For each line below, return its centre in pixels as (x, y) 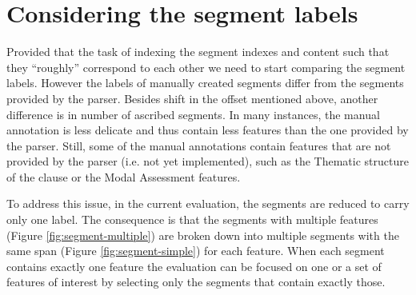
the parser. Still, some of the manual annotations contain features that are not (199, 145)
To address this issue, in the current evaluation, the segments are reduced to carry (208, 203)
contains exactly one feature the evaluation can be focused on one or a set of (194, 266)
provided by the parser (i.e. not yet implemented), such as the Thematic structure (208, 161)
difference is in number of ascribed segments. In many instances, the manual (193, 114)
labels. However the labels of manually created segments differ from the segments (205, 83)
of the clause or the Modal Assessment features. (124, 176)
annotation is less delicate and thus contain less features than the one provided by (208, 130)
